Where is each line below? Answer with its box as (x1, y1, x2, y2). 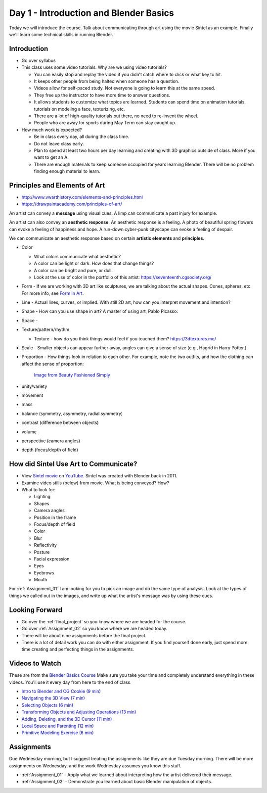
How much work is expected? (21, 127, 82, 133)
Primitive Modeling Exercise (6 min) (21, 730, 94, 736)
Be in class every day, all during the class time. (34, 134, 130, 140)
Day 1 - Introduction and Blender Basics (9, 7, 174, 18)
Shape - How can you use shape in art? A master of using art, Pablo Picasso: (21, 308, 178, 314)
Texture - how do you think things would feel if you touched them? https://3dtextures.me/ (34, 335, 217, 341)
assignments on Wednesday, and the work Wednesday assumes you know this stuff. (9, 762, 181, 769)
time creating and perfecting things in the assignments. (21, 646, 134, 653)
